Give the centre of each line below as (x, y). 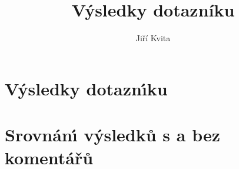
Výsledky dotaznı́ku (86, 88)
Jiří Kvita (153, 38)
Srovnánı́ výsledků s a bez (113, 135)
